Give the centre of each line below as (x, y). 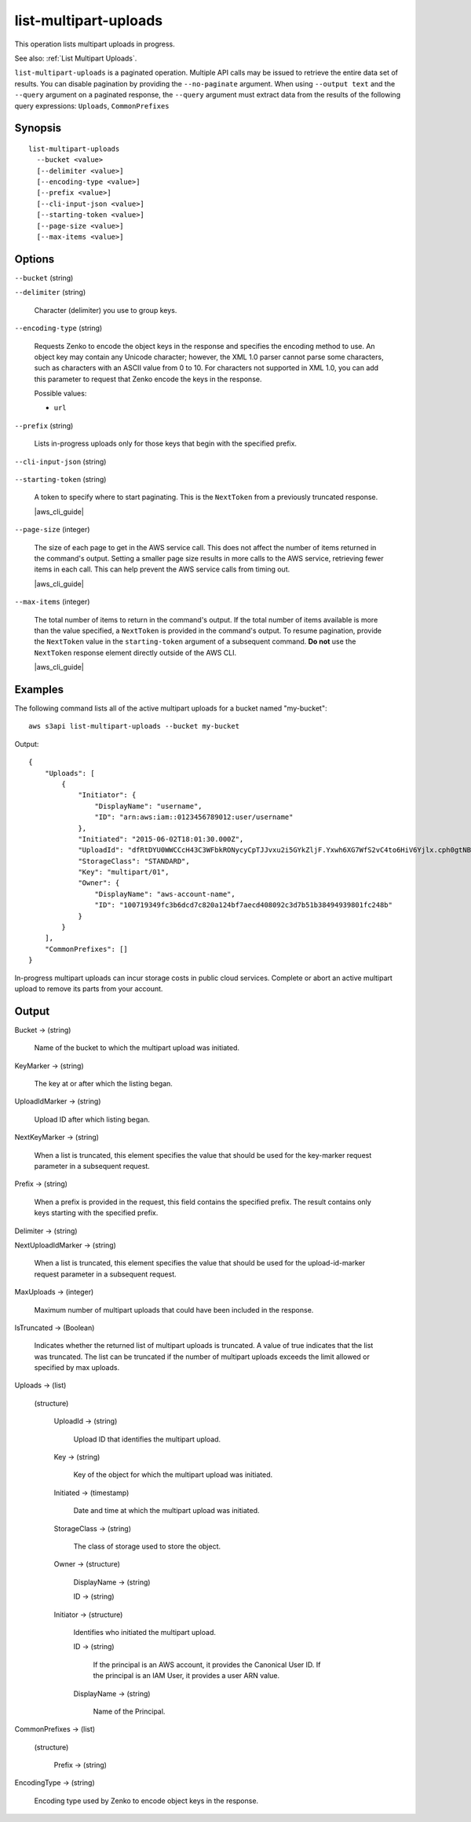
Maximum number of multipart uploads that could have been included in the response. (174, 1310)
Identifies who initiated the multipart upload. (144, 1632)
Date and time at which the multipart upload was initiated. (166, 1511)
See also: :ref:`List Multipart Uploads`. (76, 58)
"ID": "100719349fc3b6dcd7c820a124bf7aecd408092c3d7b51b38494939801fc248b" (243, 905)
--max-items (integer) (52, 602)
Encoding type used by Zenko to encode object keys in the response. (146, 1801)
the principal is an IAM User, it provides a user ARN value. (186, 1676)
